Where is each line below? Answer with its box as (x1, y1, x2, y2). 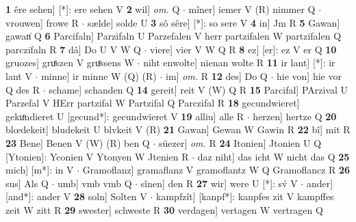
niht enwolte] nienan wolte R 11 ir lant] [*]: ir (143, 55, 335, 70)
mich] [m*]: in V (5, 163, 74, 177)
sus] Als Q (5, 176, 49, 190)
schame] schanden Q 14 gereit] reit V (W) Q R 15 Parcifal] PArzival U (49, 82, 348, 96)
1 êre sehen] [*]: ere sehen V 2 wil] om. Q (5, 2, 180, 16)
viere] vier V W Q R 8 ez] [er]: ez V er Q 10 (150, 42, 337, 56)
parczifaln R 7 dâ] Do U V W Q (5, 42, 141, 56)
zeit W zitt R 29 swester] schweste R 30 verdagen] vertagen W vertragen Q (5, 202, 323, 217)
